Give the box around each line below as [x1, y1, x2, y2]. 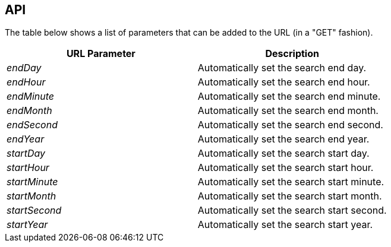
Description [265, 47, 319, 60]
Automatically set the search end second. [197, 119, 383, 131]
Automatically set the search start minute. [197, 176, 384, 188]
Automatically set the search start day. [197, 147, 370, 160]
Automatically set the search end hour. [197, 76, 370, 88]
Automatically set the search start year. [197, 218, 373, 231]
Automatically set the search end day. [197, 62, 367, 74]
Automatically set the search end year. [197, 133, 370, 145]
